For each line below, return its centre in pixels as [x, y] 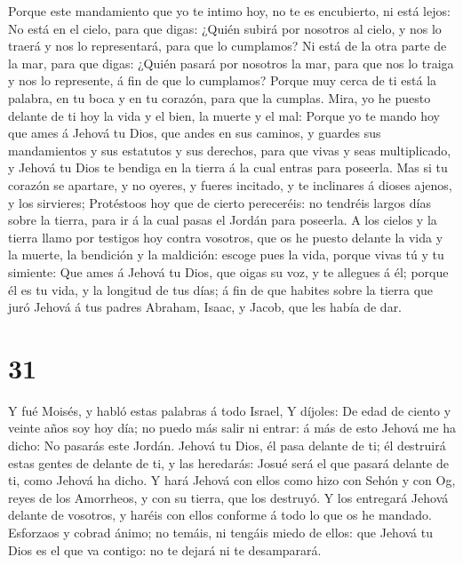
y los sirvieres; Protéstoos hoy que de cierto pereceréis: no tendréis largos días [220, 202]
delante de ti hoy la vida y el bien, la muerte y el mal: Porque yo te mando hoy [224, 115]
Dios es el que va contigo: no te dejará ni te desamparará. [165, 549]
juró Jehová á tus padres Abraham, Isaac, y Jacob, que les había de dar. [205, 307]
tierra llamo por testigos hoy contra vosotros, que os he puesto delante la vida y [226, 237]
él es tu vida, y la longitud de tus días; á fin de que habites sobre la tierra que [221, 289]
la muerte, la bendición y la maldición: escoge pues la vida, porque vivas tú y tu [226, 255]
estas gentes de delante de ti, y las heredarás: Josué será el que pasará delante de [228, 462]
